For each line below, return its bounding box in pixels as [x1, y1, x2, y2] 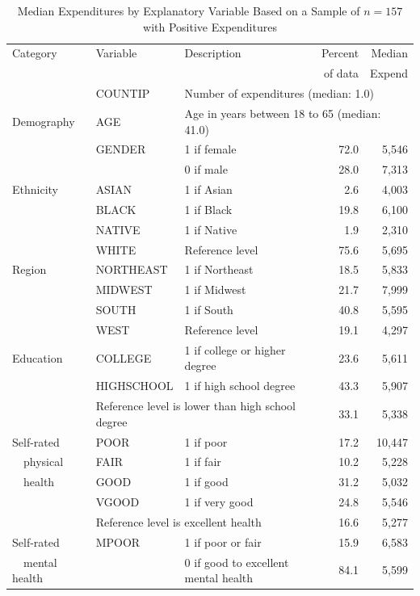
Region [12, 261, 47, 278]
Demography [12, 112, 75, 129]
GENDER [95, 141, 146, 157]
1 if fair [184, 453, 221, 470]
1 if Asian [184, 181, 233, 198]
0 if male [184, 161, 228, 178]
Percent [321, 44, 359, 61]
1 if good [184, 473, 229, 490]
